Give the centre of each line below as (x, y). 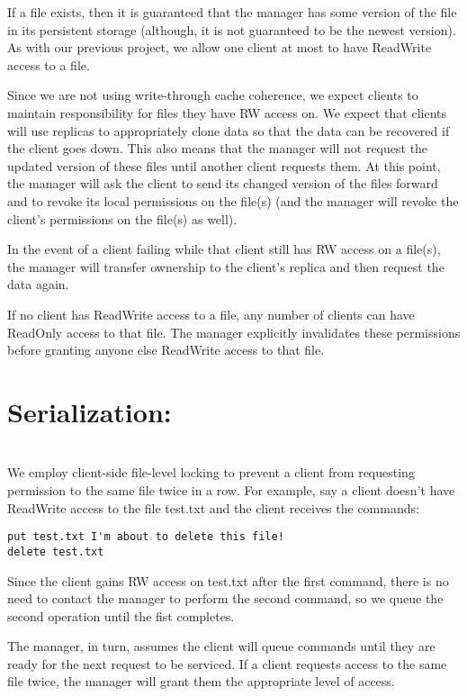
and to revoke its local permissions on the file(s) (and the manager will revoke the (233, 200)
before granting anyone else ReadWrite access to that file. (166, 350)
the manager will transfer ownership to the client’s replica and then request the (226, 266)
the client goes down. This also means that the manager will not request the (218, 148)
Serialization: (90, 411)
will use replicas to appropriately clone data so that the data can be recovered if (229, 130)
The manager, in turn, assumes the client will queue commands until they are (221, 646)
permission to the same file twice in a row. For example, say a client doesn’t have (231, 490)
